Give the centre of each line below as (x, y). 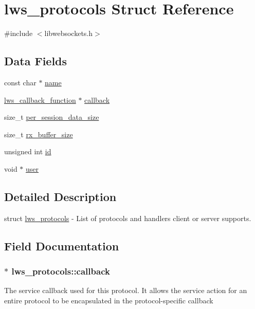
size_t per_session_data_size (52, 117)
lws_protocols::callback (61, 271)
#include (19, 33)
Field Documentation (62, 246)
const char (20, 82)
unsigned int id (28, 151)
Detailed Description (60, 196)
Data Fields (36, 61)
